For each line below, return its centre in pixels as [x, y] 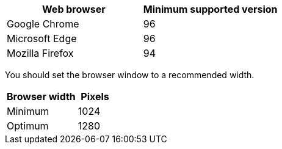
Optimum [28, 126]
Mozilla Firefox [40, 53]
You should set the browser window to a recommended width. [130, 75]
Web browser [74, 9]
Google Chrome [43, 24]
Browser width [41, 96]
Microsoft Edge [42, 38]
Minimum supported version [210, 9]
